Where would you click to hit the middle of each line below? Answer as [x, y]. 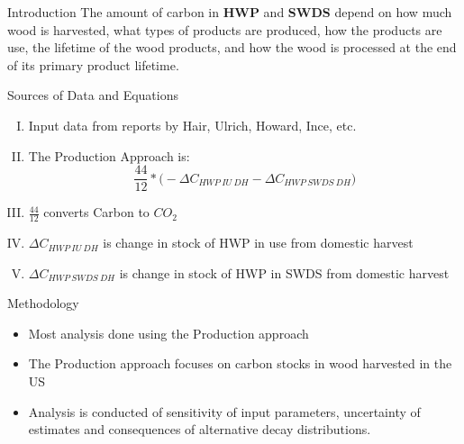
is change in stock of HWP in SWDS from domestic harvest [284, 272]
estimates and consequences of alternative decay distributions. [200, 429]
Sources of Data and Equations [93, 95]
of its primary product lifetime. [93, 64]
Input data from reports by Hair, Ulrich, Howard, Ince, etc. [192, 125]
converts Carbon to [96, 212]
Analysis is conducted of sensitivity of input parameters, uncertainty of [224, 411]
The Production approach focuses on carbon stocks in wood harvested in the [240, 363]
